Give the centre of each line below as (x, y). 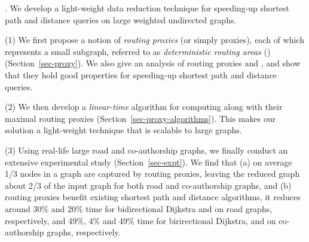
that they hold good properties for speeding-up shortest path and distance (141, 74)
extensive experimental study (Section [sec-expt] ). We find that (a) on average (149, 162)
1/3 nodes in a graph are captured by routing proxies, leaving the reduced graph (152, 174)
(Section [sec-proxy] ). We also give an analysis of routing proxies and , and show (153, 63)
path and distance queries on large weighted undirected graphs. (121, 19)
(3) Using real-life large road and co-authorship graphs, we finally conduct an (146, 150)
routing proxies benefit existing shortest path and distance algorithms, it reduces (153, 197)
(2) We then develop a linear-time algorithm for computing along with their (144, 107)
